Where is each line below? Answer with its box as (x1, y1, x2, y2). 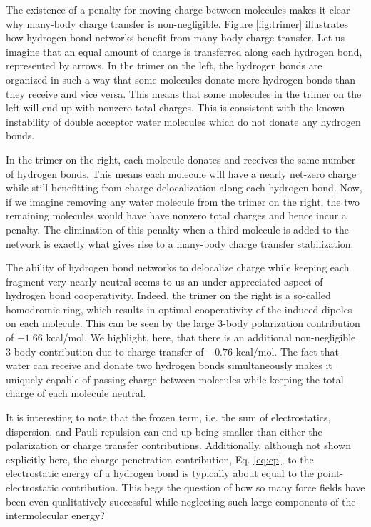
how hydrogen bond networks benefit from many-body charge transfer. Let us (6, 30, 345, 45)
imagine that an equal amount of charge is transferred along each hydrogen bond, (6, 44, 362, 59)
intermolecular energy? (6, 508, 105, 523)
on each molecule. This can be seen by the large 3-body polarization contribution (6, 316, 360, 331)
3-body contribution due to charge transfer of (6, 343, 204, 358)
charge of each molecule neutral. (6, 386, 146, 401)
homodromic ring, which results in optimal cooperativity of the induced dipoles (6, 301, 352, 316)
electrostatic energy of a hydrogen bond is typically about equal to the (6, 466, 314, 481)
